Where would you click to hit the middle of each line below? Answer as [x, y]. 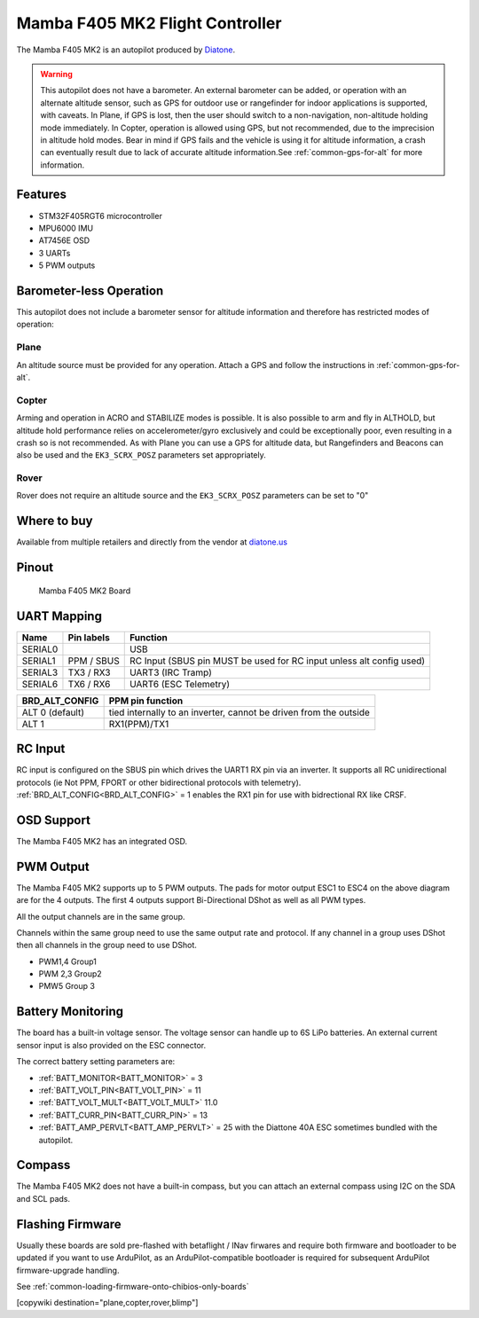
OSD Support [53, 820]
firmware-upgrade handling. [68, 1270]
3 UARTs [55, 253]
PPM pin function [146, 701]
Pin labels [89, 637]
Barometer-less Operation [90, 290]
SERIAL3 [40, 672]
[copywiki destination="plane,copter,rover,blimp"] [107, 1303]
